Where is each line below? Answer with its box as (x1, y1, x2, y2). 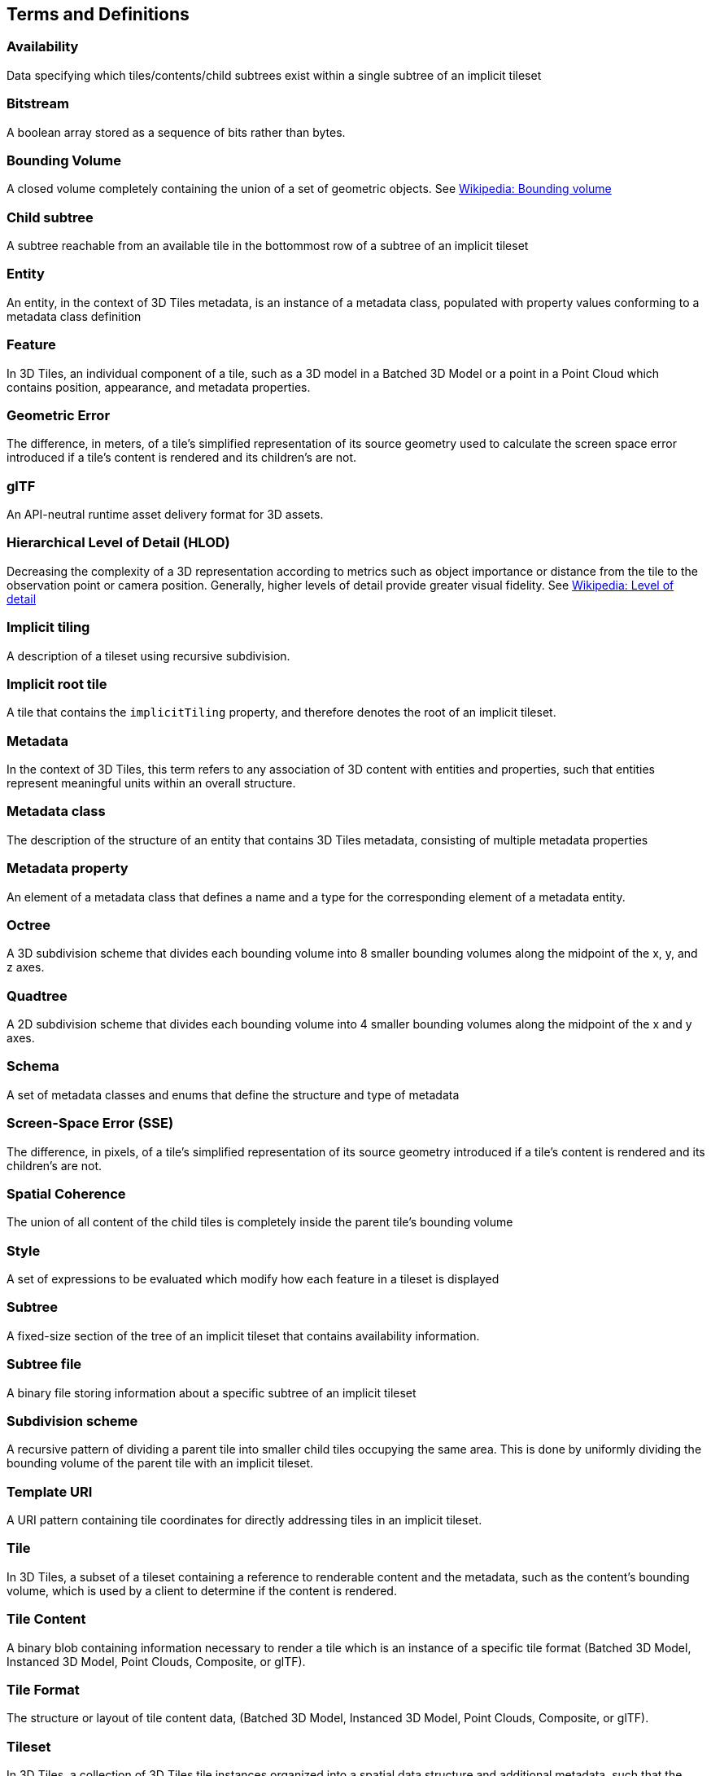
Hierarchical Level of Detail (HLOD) (7, 534, 230, 551)
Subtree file (7, 1356, 82, 1373)
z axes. (7, 960, 45, 975)
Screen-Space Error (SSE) (7, 1115, 174, 1132)
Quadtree (7, 987, 68, 1004)
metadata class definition (7, 309, 142, 323)
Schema (7, 1058, 59, 1075)
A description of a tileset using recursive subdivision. (7, 648, 290, 663)
